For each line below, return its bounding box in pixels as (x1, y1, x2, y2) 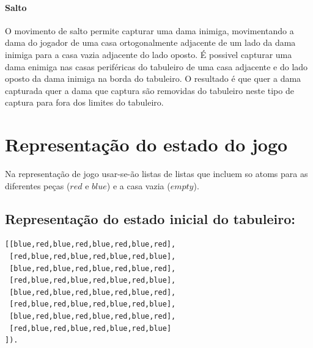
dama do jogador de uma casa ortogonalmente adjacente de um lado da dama (5, 36, 296, 49)
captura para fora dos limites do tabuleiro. (5, 96, 164, 109)
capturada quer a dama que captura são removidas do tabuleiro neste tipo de (5, 84, 294, 96)
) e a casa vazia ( (106, 179, 171, 192)
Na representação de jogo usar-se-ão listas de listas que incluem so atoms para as (5, 167, 308, 180)
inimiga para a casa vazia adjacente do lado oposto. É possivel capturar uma (5, 48, 292, 60)
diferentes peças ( (5, 179, 70, 192)
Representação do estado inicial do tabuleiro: (5, 209, 295, 228)
